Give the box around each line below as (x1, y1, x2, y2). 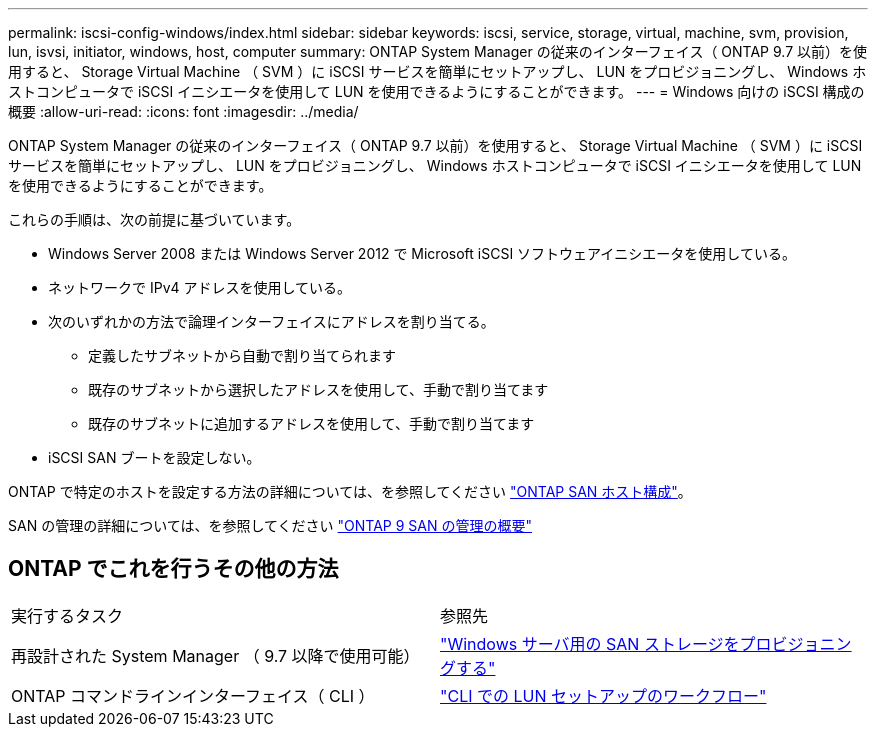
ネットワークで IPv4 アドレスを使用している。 (48, 279, 352, 296)
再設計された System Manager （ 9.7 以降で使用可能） (11, 645, 420, 666)
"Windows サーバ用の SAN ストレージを (440, 633, 740, 654)
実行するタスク (11, 605, 124, 626)
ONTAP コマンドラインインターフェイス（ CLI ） (11, 685, 375, 706)
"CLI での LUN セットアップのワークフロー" (440, 685, 767, 706)
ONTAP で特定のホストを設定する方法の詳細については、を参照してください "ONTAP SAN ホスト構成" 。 (8, 483, 692, 500)
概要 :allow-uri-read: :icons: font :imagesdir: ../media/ (8, 103, 359, 120)
